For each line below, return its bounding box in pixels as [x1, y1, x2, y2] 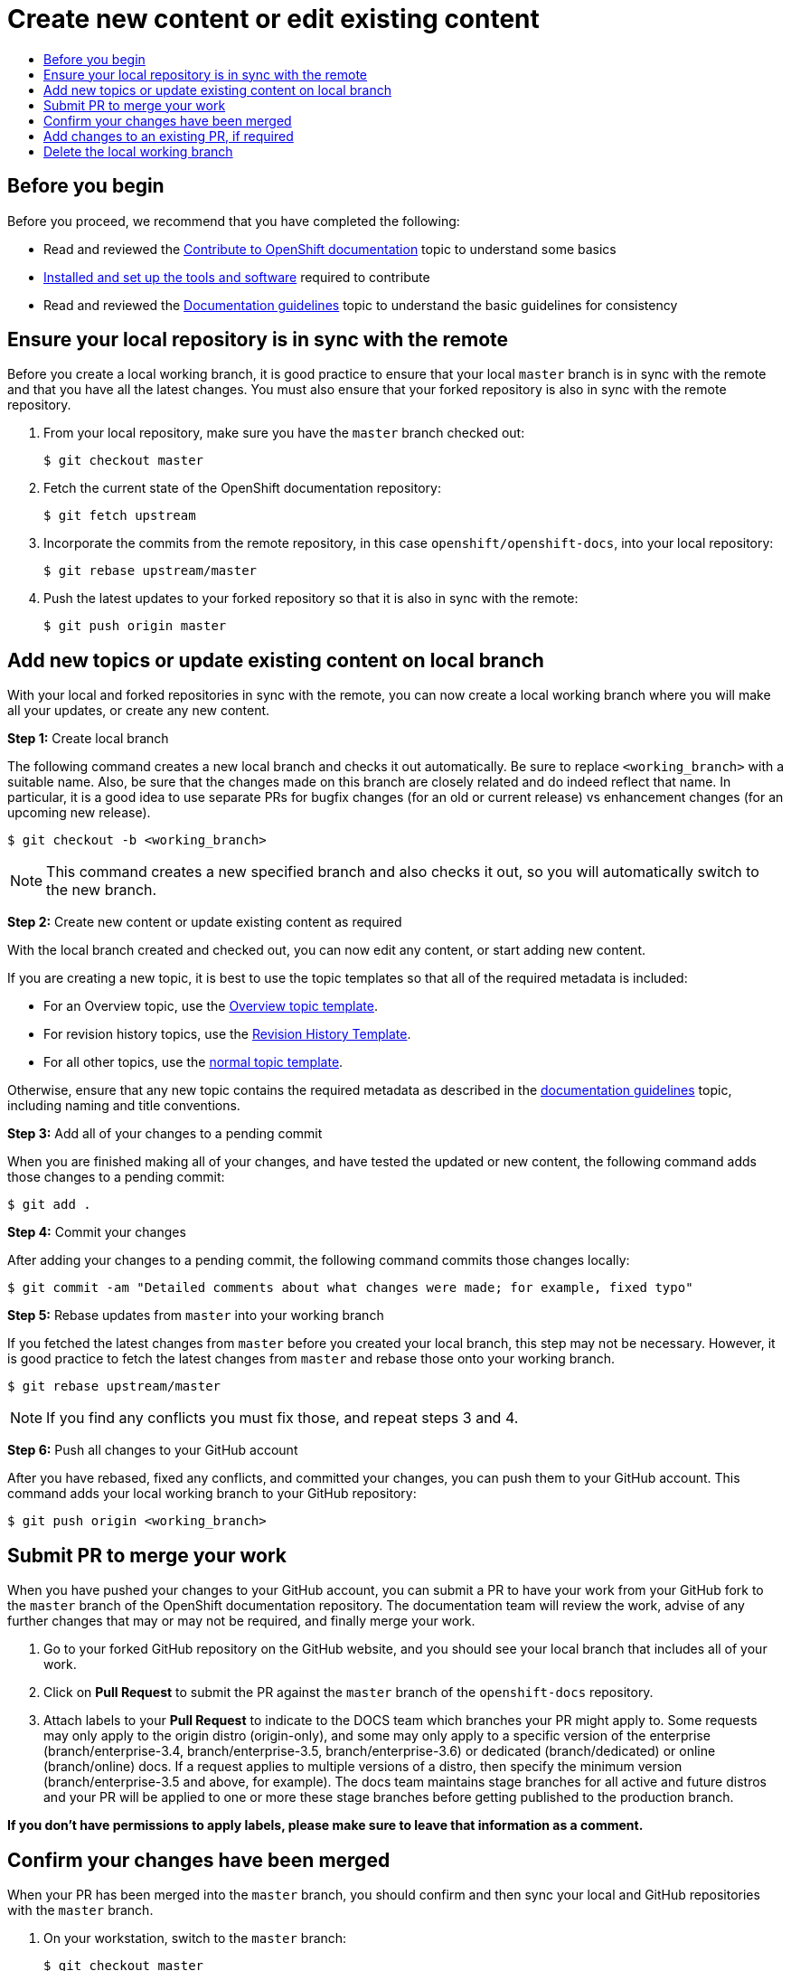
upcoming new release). [7, 805, 151, 821]
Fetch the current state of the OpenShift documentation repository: [43, 480, 441, 496]
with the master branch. [7, 1901, 154, 1918]
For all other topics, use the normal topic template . [43, 1054, 344, 1070]
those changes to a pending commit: [7, 1169, 225, 1185]
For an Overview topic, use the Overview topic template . [43, 998, 379, 1014]
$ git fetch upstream [43, 508, 196, 523]
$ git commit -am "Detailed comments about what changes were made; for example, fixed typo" [7, 1280, 693, 1296]
